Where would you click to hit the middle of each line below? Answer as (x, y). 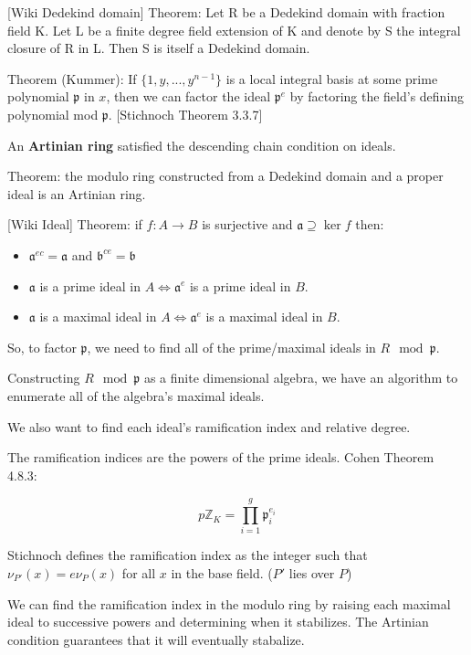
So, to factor (42, 347)
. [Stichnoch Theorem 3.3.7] (185, 114)
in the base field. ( (222, 573)
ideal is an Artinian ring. (77, 193)
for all (139, 573)
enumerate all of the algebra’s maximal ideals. (136, 395)
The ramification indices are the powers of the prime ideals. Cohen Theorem (221, 457)
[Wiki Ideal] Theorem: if (75, 224)
